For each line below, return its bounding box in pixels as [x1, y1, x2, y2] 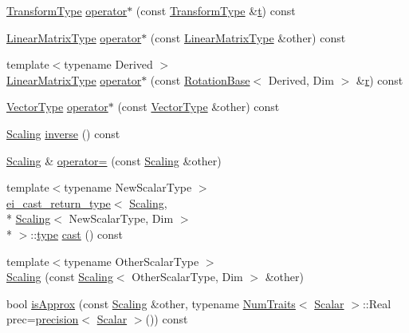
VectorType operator [6, 98, 108, 115]
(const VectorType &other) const [117, 98, 280, 115]
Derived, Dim [268, 71, 334, 88]
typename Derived [64, 56, 153, 73]
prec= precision [6, 311, 79, 327]
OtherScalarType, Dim [132, 268, 243, 285]
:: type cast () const [30, 225, 124, 242]
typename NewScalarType [64, 179, 192, 196]
